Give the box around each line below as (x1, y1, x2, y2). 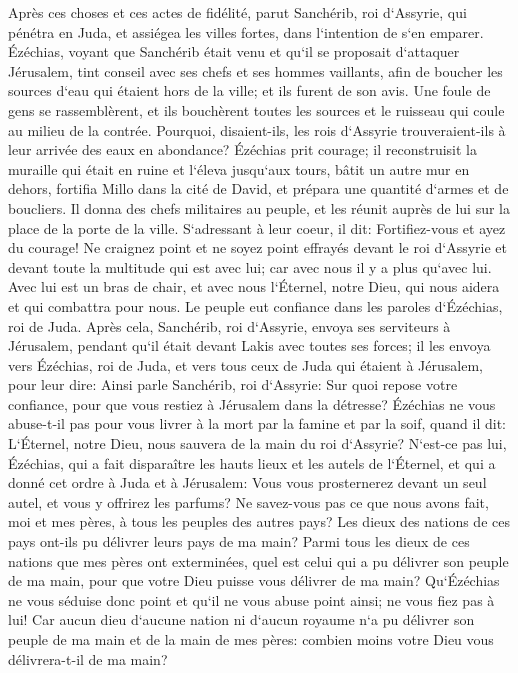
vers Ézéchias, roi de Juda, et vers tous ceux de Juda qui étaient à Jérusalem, (8, 354, 483, 375)
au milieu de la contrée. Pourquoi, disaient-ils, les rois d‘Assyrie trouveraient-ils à (8, 119, 506, 140)
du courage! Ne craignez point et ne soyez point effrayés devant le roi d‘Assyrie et (8, 237, 507, 258)
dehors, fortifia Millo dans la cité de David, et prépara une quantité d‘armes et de (8, 178, 509, 199)
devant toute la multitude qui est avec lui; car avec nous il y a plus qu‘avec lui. (8, 256, 492, 277)
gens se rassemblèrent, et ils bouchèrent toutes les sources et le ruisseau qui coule (8, 99, 505, 120)
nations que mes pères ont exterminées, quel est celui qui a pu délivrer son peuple (8, 550, 509, 571)
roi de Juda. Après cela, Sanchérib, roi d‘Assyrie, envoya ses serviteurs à (8, 315, 451, 336)
